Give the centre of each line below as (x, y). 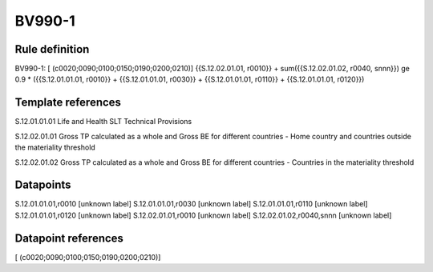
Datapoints (43, 185)
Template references (68, 103)
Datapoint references (69, 238)
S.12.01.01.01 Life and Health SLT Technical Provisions (103, 122)
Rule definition (52, 49)
